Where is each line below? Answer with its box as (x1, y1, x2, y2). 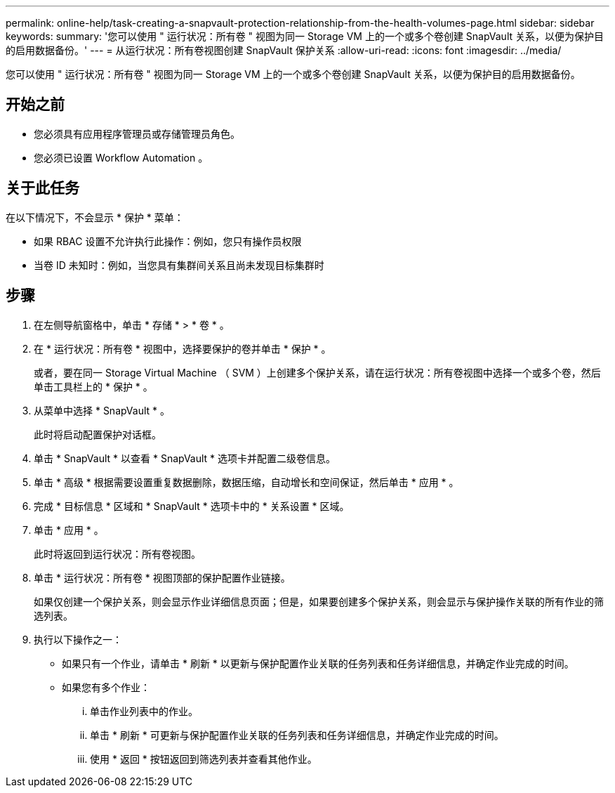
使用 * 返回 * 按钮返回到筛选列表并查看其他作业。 (90, 752, 317, 765)
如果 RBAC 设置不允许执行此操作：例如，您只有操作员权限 (34, 235, 302, 247)
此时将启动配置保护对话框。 (34, 428, 161, 440)
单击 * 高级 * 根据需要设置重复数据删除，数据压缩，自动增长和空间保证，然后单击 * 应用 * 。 (34, 476, 459, 488)
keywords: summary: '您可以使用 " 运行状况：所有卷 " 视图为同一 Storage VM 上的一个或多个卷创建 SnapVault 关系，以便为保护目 (6, 30, 604, 42)
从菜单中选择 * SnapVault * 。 (34, 404, 171, 417)
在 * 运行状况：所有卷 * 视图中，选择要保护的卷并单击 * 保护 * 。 (34, 342, 331, 355)
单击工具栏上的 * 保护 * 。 (34, 380, 153, 393)
